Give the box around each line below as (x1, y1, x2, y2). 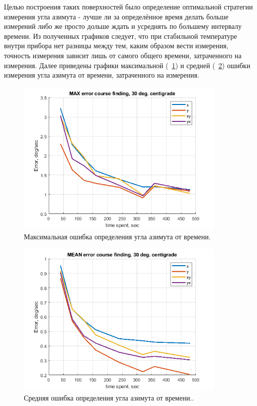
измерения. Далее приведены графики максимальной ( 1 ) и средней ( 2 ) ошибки (4, 60, 251, 70)
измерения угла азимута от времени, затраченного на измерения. (4, 70, 199, 80)
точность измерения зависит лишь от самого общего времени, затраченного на (4, 50, 242, 60)
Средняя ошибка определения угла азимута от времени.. (24, 392, 194, 403)
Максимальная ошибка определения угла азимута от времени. (24, 231, 211, 241)
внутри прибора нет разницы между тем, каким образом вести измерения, (4, 40, 229, 51)
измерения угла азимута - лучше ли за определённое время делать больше (4, 11, 229, 21)
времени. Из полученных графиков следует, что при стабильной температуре (4, 30, 237, 41)
